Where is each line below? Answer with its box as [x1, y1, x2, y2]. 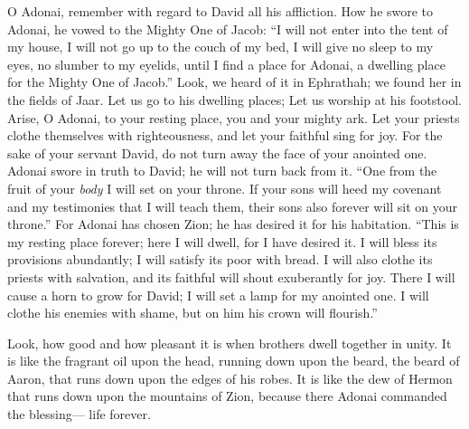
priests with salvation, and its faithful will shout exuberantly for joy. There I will [7, 267, 455, 286]
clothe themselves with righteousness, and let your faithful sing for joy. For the [7, 126, 443, 145]
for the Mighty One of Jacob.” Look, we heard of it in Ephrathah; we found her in [7, 72, 462, 91]
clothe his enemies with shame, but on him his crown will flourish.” [7, 303, 378, 322]
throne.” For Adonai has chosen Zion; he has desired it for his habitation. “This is [7, 214, 459, 234]
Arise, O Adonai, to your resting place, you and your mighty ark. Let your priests [7, 108, 460, 127]
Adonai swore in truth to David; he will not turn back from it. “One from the [7, 161, 437, 180]
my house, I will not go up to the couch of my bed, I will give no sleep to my [7, 37, 434, 56]
